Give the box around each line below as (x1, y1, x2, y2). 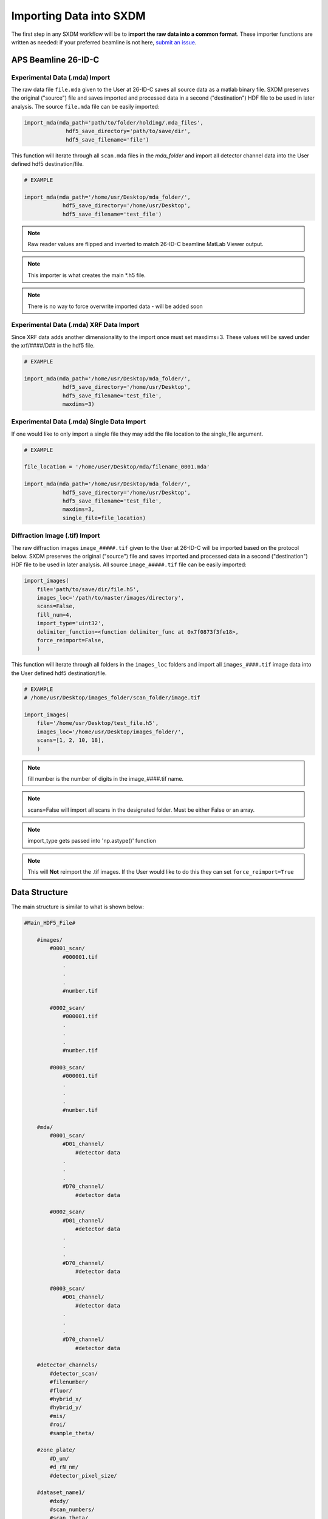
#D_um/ (49, 1455, 69, 1462)
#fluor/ (49, 1387, 73, 1394)
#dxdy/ (49, 1498, 69, 1504)
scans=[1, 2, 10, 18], (36, 737, 104, 744)
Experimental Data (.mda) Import (11, 73, 111, 81)
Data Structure (11, 887, 69, 897)
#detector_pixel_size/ (49, 1472, 118, 1479)
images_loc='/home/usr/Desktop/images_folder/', (36, 728, 185, 735)
